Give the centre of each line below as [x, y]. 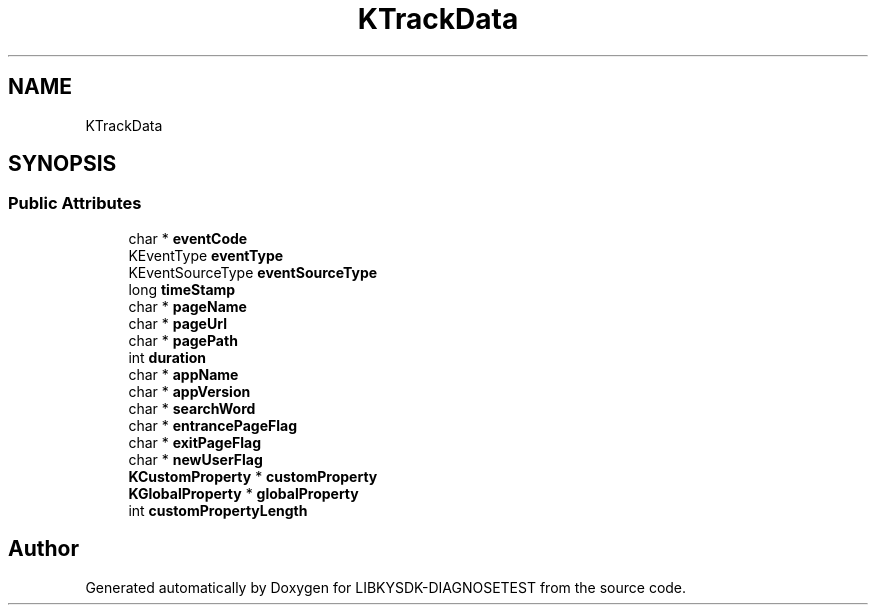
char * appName [183, 374]
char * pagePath [183, 340]
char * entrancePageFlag [212, 425]
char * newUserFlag [195, 459]
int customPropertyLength [218, 510]
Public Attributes [75, 203]
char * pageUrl [177, 323]
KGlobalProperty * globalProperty [243, 493]
